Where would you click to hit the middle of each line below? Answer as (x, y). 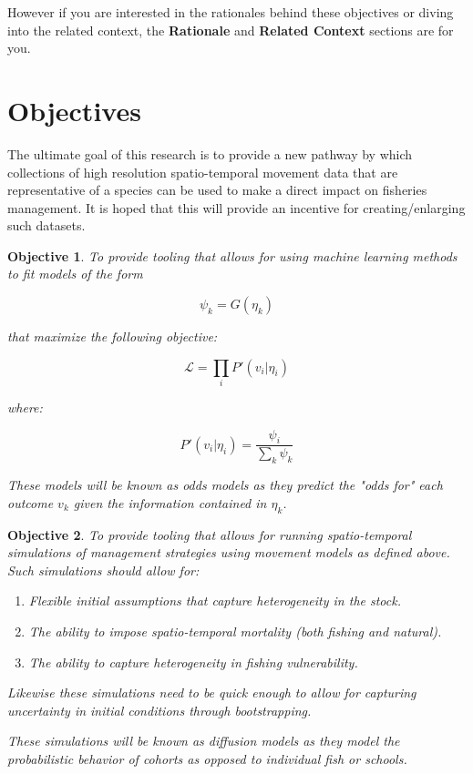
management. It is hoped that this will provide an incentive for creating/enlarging (236, 207)
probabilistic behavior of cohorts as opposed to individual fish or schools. (207, 758)
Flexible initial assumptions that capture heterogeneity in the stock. (215, 601)
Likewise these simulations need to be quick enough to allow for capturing (212, 693)
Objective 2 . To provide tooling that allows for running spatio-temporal (210, 534)
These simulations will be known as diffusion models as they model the (204, 741)
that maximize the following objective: (113, 336)
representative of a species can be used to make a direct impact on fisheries (217, 190)
